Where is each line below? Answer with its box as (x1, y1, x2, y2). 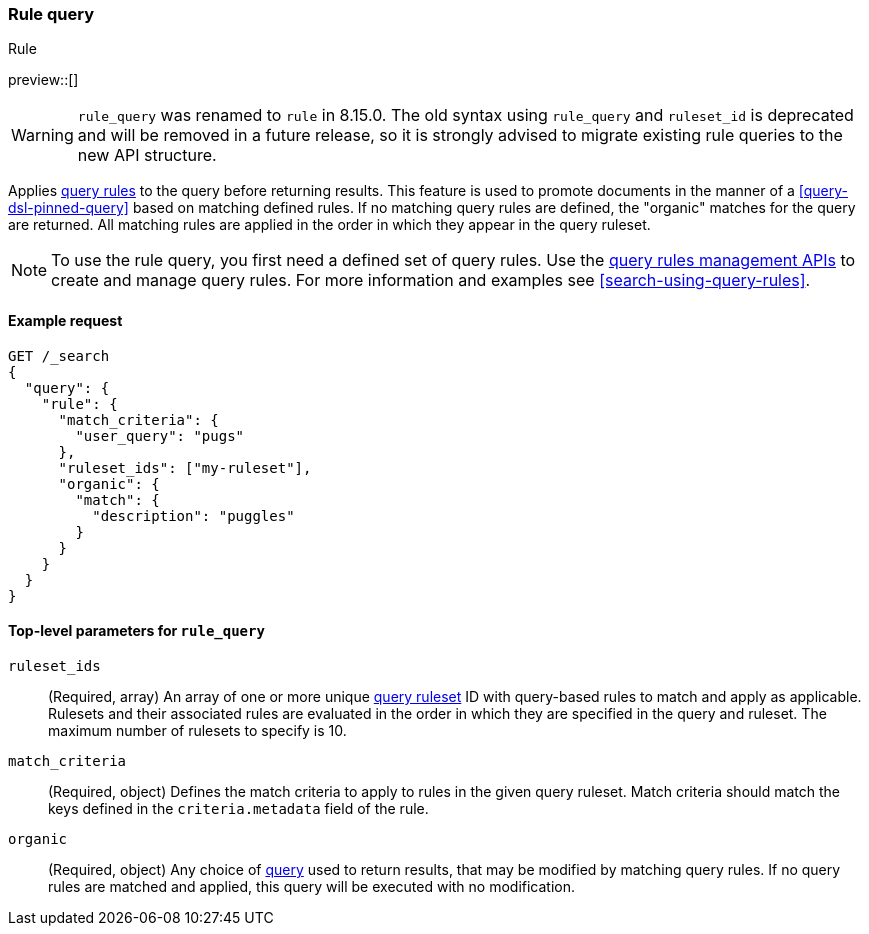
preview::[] (8, 71, 79, 89)
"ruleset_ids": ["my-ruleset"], (58, 459, 312, 476)
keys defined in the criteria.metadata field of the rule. (48, 799, 429, 817)
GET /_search (8, 347, 110, 364)
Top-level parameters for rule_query (8, 622, 265, 640)
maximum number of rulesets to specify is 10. (48, 721, 347, 739)
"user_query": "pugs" (75, 427, 245, 444)
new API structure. (77, 145, 217, 166)
